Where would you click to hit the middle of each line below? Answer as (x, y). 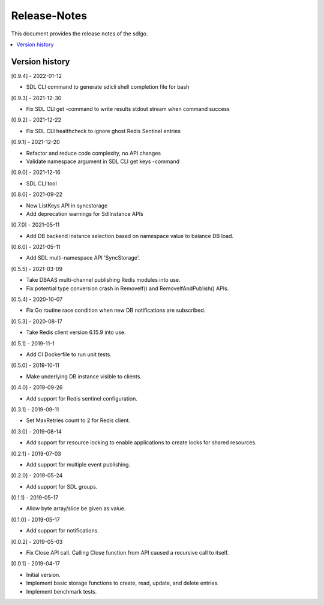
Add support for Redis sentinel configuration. (82, 398)
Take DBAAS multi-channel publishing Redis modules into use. (103, 280)
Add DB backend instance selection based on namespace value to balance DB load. (130, 236)
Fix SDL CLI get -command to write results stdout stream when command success (128, 109)
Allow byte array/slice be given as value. (76, 508)
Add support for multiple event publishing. (78, 464)
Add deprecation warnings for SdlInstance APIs (85, 213)
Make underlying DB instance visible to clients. (84, 376)
